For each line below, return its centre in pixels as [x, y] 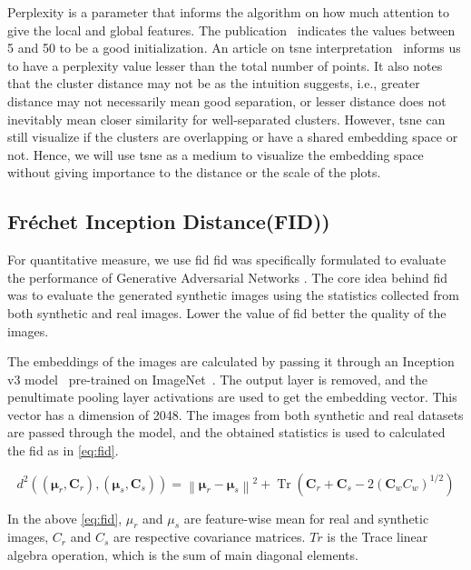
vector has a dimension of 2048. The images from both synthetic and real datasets [235, 414]
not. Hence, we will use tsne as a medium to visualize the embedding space [216, 154]
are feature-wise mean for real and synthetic [306, 518]
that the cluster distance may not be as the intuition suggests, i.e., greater [214, 83]
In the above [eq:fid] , [65, 518]
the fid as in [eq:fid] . [63, 450]
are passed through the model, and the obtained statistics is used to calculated [226, 432]
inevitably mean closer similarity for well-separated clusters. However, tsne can [226, 119]
